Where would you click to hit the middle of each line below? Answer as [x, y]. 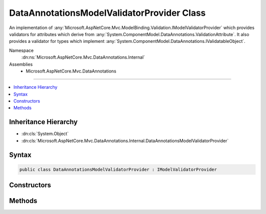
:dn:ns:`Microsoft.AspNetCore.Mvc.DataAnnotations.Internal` [83, 57]
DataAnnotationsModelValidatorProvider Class [107, 13]
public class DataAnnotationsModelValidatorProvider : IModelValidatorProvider [118, 169]
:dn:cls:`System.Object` [45, 134]
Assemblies [21, 64]
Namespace [21, 50]
